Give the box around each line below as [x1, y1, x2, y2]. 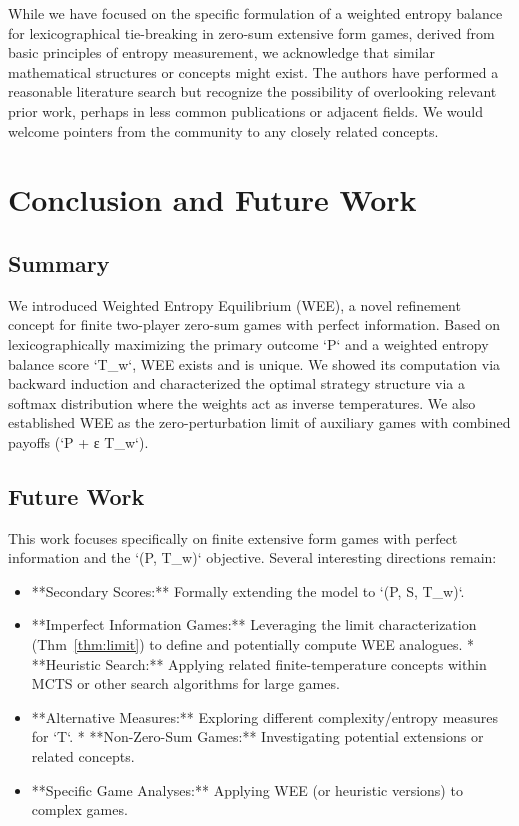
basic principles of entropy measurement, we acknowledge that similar [8, 42, 436, 63]
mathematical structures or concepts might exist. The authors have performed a [8, 61, 499, 82]
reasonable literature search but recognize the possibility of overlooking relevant [8, 81, 497, 102]
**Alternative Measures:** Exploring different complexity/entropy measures [31, 706, 499, 727]
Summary [8, 247, 110, 278]
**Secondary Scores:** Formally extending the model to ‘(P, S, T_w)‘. [31, 580, 465, 601]
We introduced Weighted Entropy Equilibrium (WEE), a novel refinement [8, 294, 461, 315]
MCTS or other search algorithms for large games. [31, 673, 340, 694]
